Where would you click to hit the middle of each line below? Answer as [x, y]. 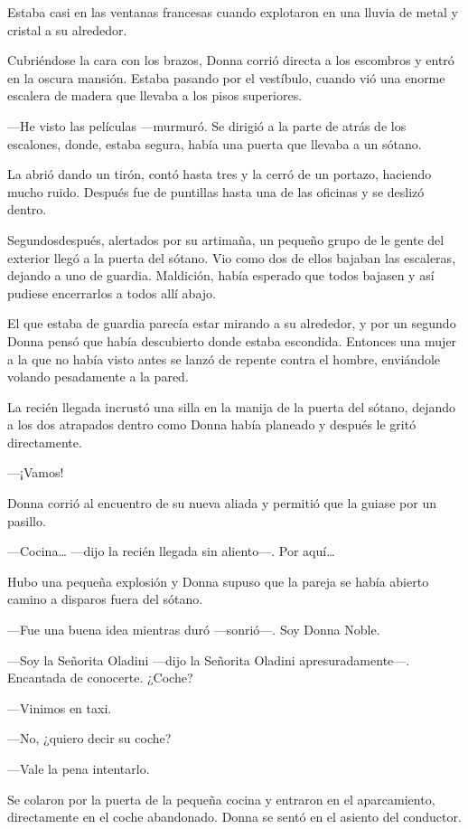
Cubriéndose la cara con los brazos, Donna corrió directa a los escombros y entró [231, 60]
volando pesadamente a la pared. [98, 377]
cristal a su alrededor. [67, 29]
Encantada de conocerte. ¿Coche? [100, 678]
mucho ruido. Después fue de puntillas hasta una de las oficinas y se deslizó [216, 191]
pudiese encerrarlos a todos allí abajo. [112, 292]
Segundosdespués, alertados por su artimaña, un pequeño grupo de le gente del [226, 239]
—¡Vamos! [36, 472]
